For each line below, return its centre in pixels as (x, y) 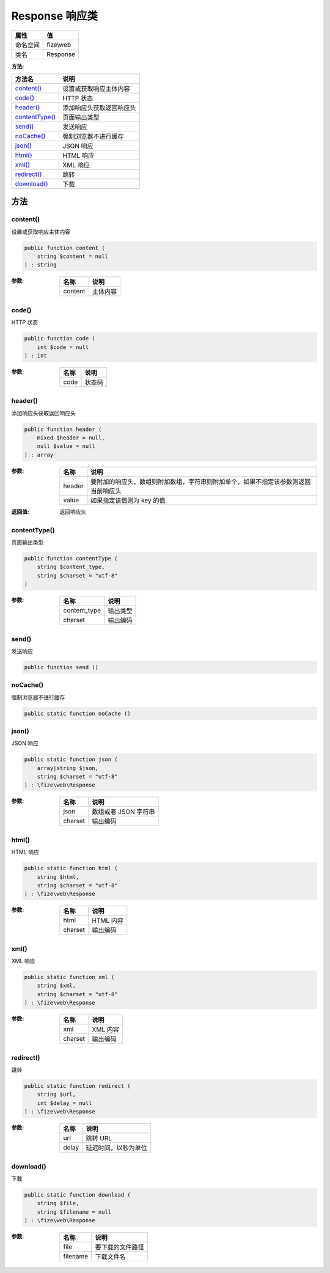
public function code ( (60, 339)
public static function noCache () (77, 713)
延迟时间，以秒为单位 (116, 1148)
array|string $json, (68, 768)
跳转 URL (99, 1139)
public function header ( (63, 429)
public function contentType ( (71, 558)
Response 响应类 (54, 16)
